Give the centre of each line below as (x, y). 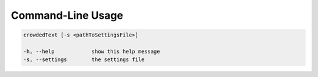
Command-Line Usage (67, 15)
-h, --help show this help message (92, 51)
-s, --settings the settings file (84, 60)
